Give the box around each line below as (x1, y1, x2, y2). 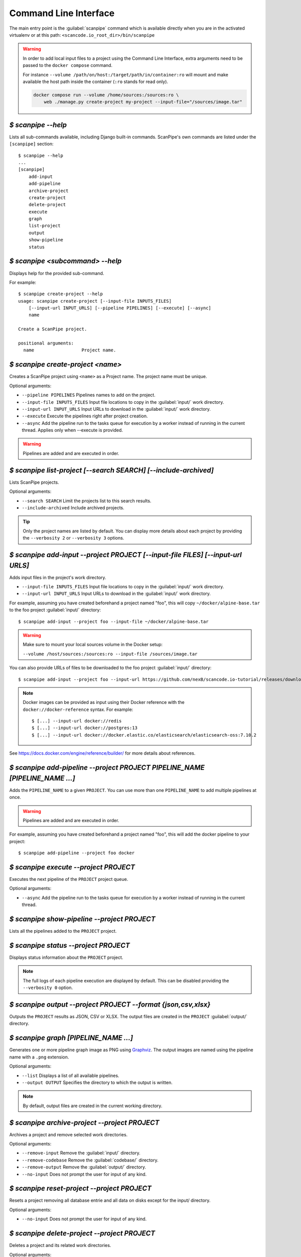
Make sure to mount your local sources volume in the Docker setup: (23, 642, 163, 648)
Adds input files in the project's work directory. (9, 574, 106, 580)
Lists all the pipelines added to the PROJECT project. (9, 928, 117, 934)
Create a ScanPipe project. (18, 326, 87, 332)
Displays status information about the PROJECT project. (9, 954, 123, 960)
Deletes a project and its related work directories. (9, 1242, 111, 1248)
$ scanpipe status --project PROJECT (9, 941, 130, 950)
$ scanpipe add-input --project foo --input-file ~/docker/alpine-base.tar (18, 618, 209, 624)
